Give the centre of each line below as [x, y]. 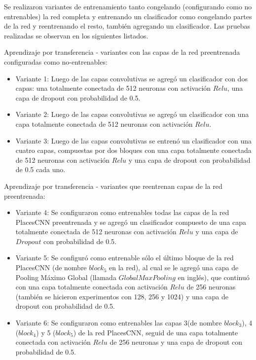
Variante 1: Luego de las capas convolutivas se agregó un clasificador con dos [131, 78]
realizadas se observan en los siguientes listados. [76, 35]
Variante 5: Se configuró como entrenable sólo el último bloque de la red [125, 258]
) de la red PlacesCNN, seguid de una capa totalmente [156, 332]
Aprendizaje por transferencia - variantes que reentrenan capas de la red [113, 186]
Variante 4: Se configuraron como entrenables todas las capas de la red [122, 212]
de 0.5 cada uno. [40, 169]
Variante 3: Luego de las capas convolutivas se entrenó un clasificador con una [134, 140]
